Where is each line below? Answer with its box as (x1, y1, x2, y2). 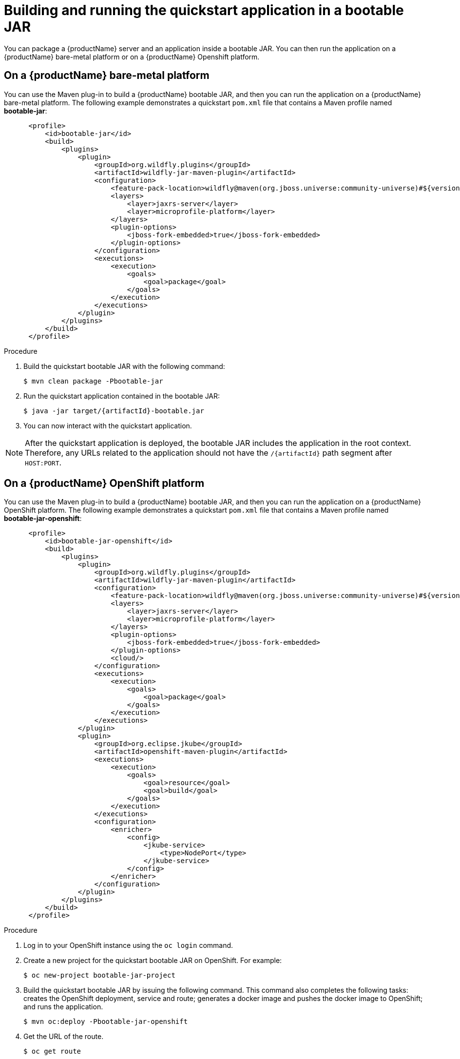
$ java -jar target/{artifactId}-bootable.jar (23, 406, 204, 415)
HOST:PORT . (25, 457, 62, 467)
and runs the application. (23, 1002, 103, 1011)
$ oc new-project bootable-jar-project (23, 971, 175, 980)
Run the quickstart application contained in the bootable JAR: (23, 391, 220, 400)
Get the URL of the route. (23, 1032, 104, 1041)
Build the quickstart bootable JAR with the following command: (23, 362, 225, 370)
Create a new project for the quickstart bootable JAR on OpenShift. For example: (23, 956, 282, 965)
